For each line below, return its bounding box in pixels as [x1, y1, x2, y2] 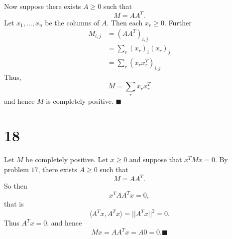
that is [4, 199, 24, 209]
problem [4, 164, 29, 174]
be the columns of [45, 17, 100, 27]
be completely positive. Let [25, 154, 108, 165]
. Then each [107, 17, 143, 27]
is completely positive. [46, 95, 114, 106]
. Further [164, 17, 192, 27]
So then [4, 181, 27, 191]
